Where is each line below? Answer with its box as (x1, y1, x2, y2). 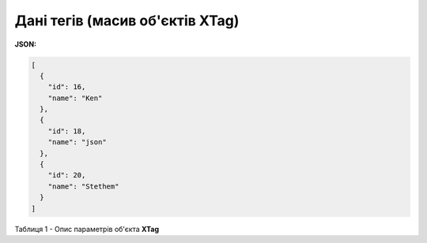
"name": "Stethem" (47, 181, 119, 191)
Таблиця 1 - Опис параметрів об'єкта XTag (14, 224, 160, 234)
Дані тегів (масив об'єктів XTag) (14, 12, 240, 29)
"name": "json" (47, 138, 107, 147)
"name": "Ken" (47, 93, 103, 103)
